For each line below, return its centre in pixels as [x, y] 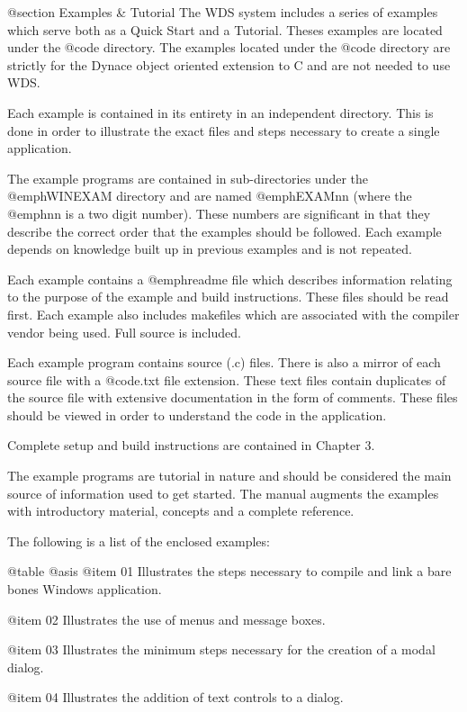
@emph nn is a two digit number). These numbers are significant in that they [219, 213]
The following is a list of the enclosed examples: [139, 541]
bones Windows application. [85, 589]
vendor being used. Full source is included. [124, 332]
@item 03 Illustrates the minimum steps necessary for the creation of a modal [221, 649]
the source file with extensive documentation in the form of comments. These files [233, 397]
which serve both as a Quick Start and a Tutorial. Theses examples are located [225, 29]
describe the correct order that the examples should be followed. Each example [225, 231]
